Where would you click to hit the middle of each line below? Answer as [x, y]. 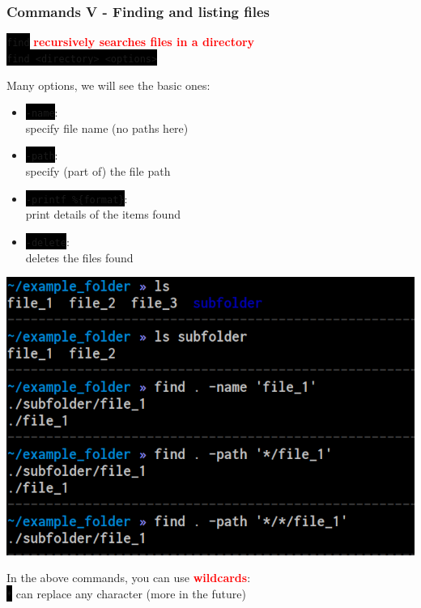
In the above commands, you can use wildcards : [129, 578]
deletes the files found [79, 257]
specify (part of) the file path [98, 171]
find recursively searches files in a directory [131, 42]
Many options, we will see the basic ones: [108, 85]
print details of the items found [103, 214]
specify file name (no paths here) [107, 128]
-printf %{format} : [77, 198]
